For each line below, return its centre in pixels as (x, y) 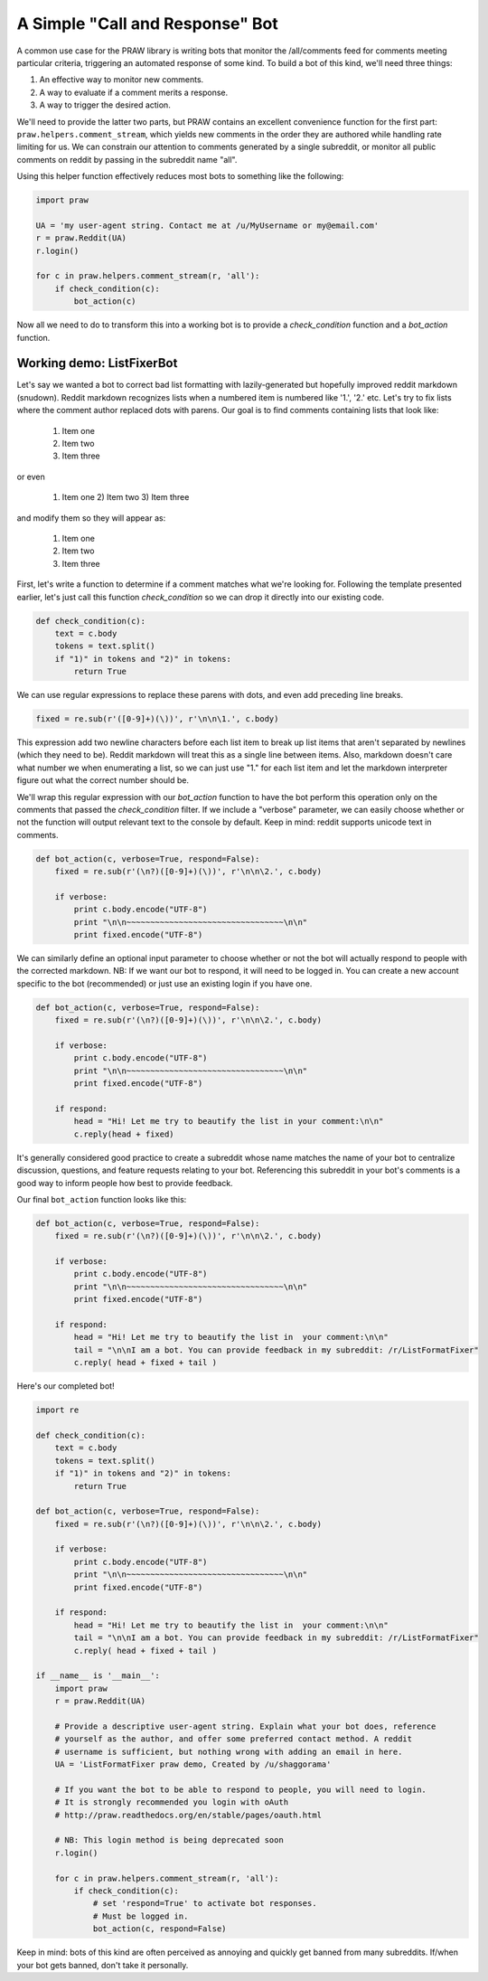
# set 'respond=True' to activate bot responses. (205, 1904)
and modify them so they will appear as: (91, 518)
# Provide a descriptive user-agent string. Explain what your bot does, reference (245, 1726)
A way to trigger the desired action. (105, 105)
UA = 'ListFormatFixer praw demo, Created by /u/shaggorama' (193, 1764)
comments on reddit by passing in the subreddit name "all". (127, 159)
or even (31, 476)
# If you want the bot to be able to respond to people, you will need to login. (240, 1789)
